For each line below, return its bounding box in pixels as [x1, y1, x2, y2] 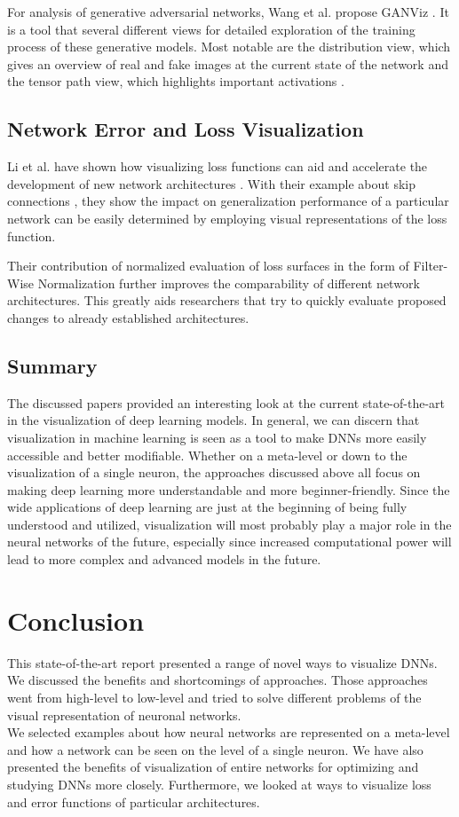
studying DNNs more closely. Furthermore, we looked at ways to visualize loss [7, 774, 431, 793]
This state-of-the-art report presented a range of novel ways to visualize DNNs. [7, 653, 438, 672]
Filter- [413, 256, 448, 275]
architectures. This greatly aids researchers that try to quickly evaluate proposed [7, 291, 447, 310]
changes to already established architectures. [7, 308, 249, 326]
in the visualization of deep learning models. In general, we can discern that [7, 411, 420, 429]
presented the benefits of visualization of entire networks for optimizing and [7, 758, 419, 776]
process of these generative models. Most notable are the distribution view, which [7, 37, 451, 56]
